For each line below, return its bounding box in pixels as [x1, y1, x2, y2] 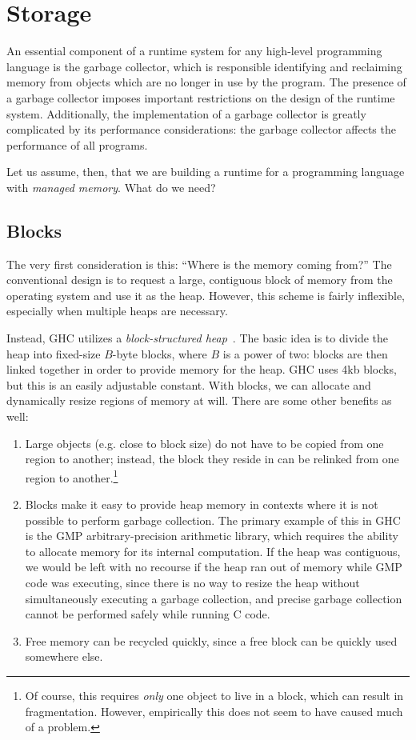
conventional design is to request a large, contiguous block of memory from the [6, 271, 393, 288]
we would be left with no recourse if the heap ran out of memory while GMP [25, 558, 402, 575]
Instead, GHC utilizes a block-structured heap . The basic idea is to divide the [6, 330, 389, 346]
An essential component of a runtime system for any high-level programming [6, 42, 382, 59]
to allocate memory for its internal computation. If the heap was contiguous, [25, 542, 401, 559]
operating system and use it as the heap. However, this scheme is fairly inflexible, [6, 286, 406, 303]
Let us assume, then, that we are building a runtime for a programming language [6, 163, 405, 180]
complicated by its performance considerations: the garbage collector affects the [6, 121, 396, 138]
